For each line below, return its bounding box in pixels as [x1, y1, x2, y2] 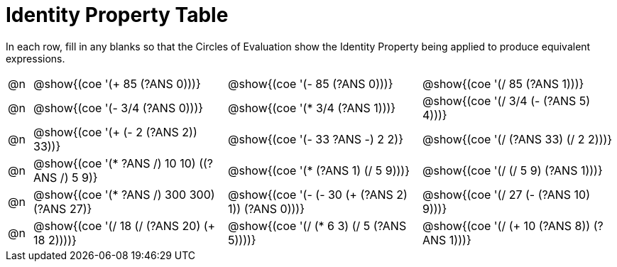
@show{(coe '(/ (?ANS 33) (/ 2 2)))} [422, 131, 613, 146]
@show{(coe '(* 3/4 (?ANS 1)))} [228, 100, 396, 115]
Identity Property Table [6, 3, 229, 27]
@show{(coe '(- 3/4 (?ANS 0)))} [33, 100, 204, 115]
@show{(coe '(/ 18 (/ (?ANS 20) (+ [33, 218, 216, 233]
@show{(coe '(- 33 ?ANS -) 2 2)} [228, 131, 403, 146]
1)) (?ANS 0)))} [228, 201, 305, 216]
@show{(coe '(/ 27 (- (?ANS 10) [422, 187, 591, 202]
